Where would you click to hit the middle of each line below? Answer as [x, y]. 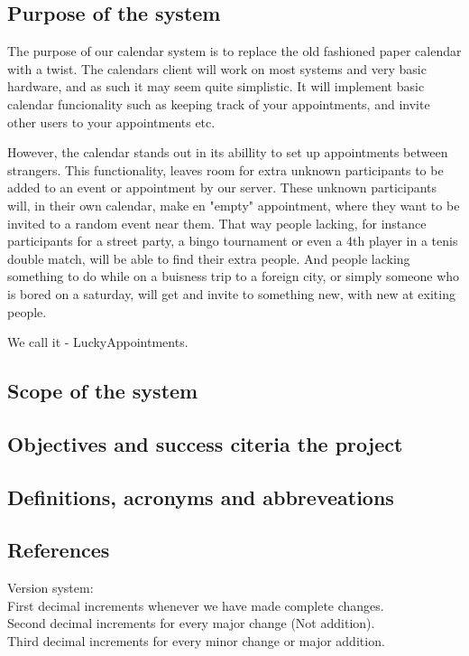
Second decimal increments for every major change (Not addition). [191, 623]
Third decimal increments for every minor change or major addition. [196, 641]
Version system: [51, 588]
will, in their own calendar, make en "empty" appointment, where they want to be [234, 205]
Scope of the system [103, 391]
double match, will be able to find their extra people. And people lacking [209, 258]
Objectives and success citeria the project [205, 443]
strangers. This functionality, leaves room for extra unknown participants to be [225, 169]
